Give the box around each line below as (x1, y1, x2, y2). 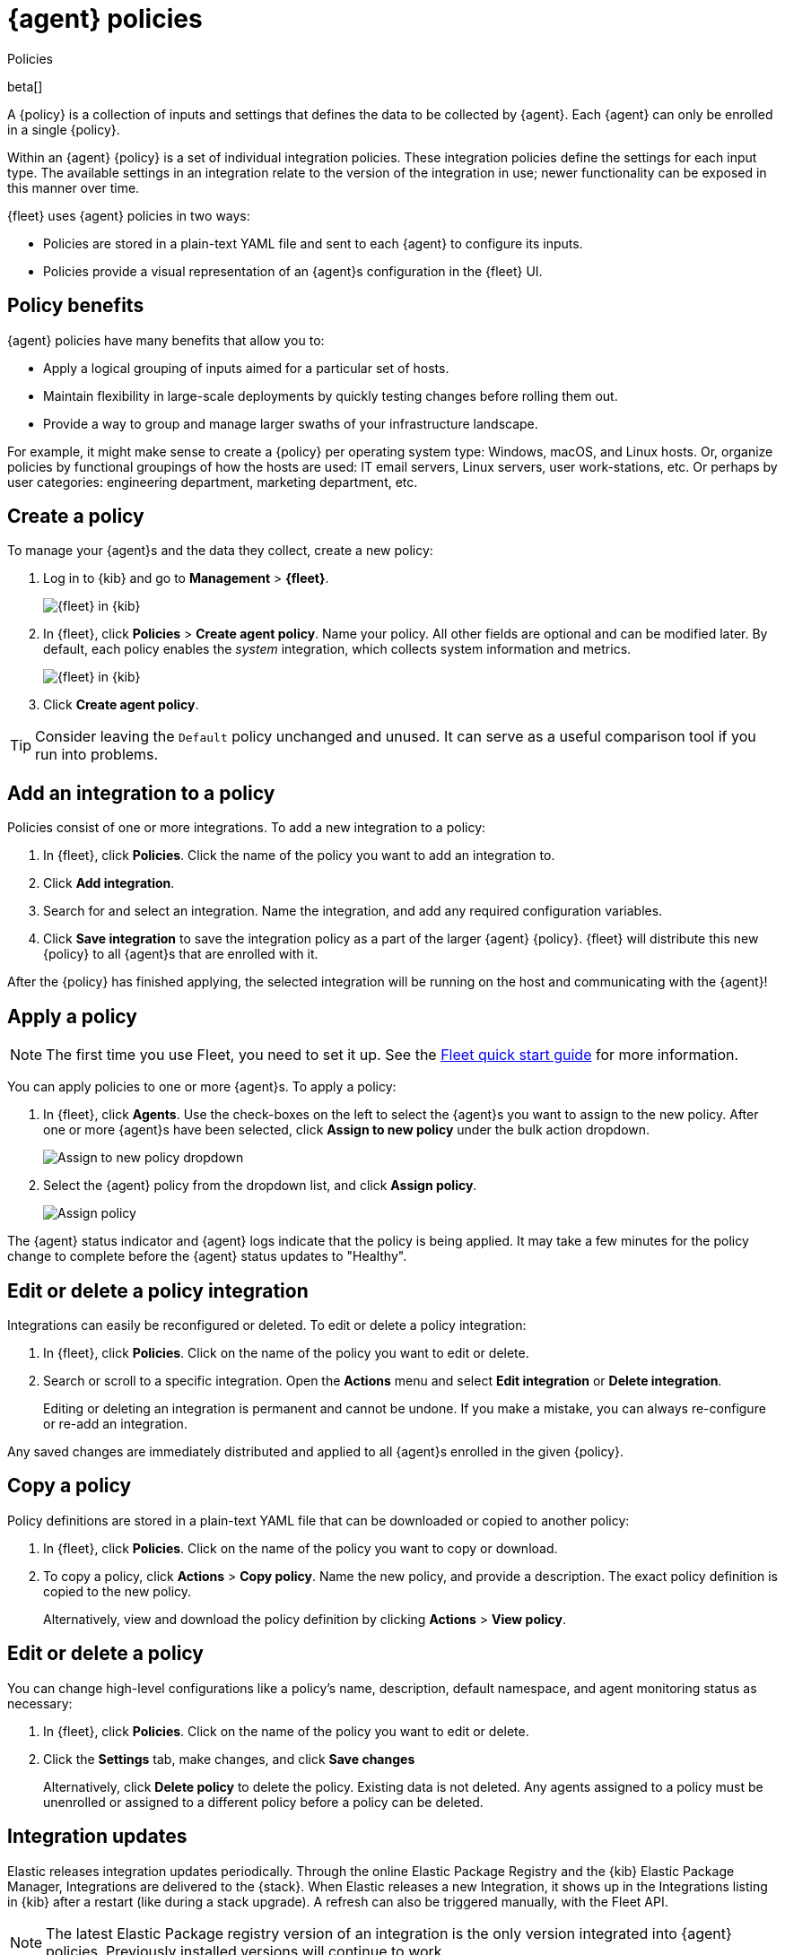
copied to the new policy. (43, 1583, 192, 1599)
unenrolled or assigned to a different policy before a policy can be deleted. (43, 1794, 484, 1810)
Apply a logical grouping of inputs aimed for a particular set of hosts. (43, 360, 449, 376)
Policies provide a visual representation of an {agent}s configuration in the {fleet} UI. (43, 263, 543, 279)
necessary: (7, 1695, 73, 1711)
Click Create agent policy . (43, 697, 199, 713)
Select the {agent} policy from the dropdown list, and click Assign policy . (43, 1177, 477, 1194)
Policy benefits (7, 294, 144, 317)
